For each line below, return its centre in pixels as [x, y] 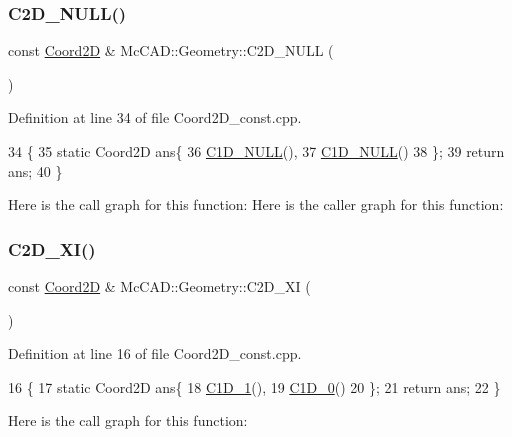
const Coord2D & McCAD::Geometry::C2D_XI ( [159, 286]
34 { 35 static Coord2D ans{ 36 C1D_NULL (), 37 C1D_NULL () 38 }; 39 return [256, 151]
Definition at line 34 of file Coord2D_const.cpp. [155, 117]
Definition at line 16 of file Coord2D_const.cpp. [155, 353]
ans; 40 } [35, 170]
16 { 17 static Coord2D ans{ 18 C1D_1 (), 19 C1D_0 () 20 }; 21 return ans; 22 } [254, 386]
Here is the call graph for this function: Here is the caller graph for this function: [256, 204]
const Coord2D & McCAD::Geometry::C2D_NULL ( [171, 50]
